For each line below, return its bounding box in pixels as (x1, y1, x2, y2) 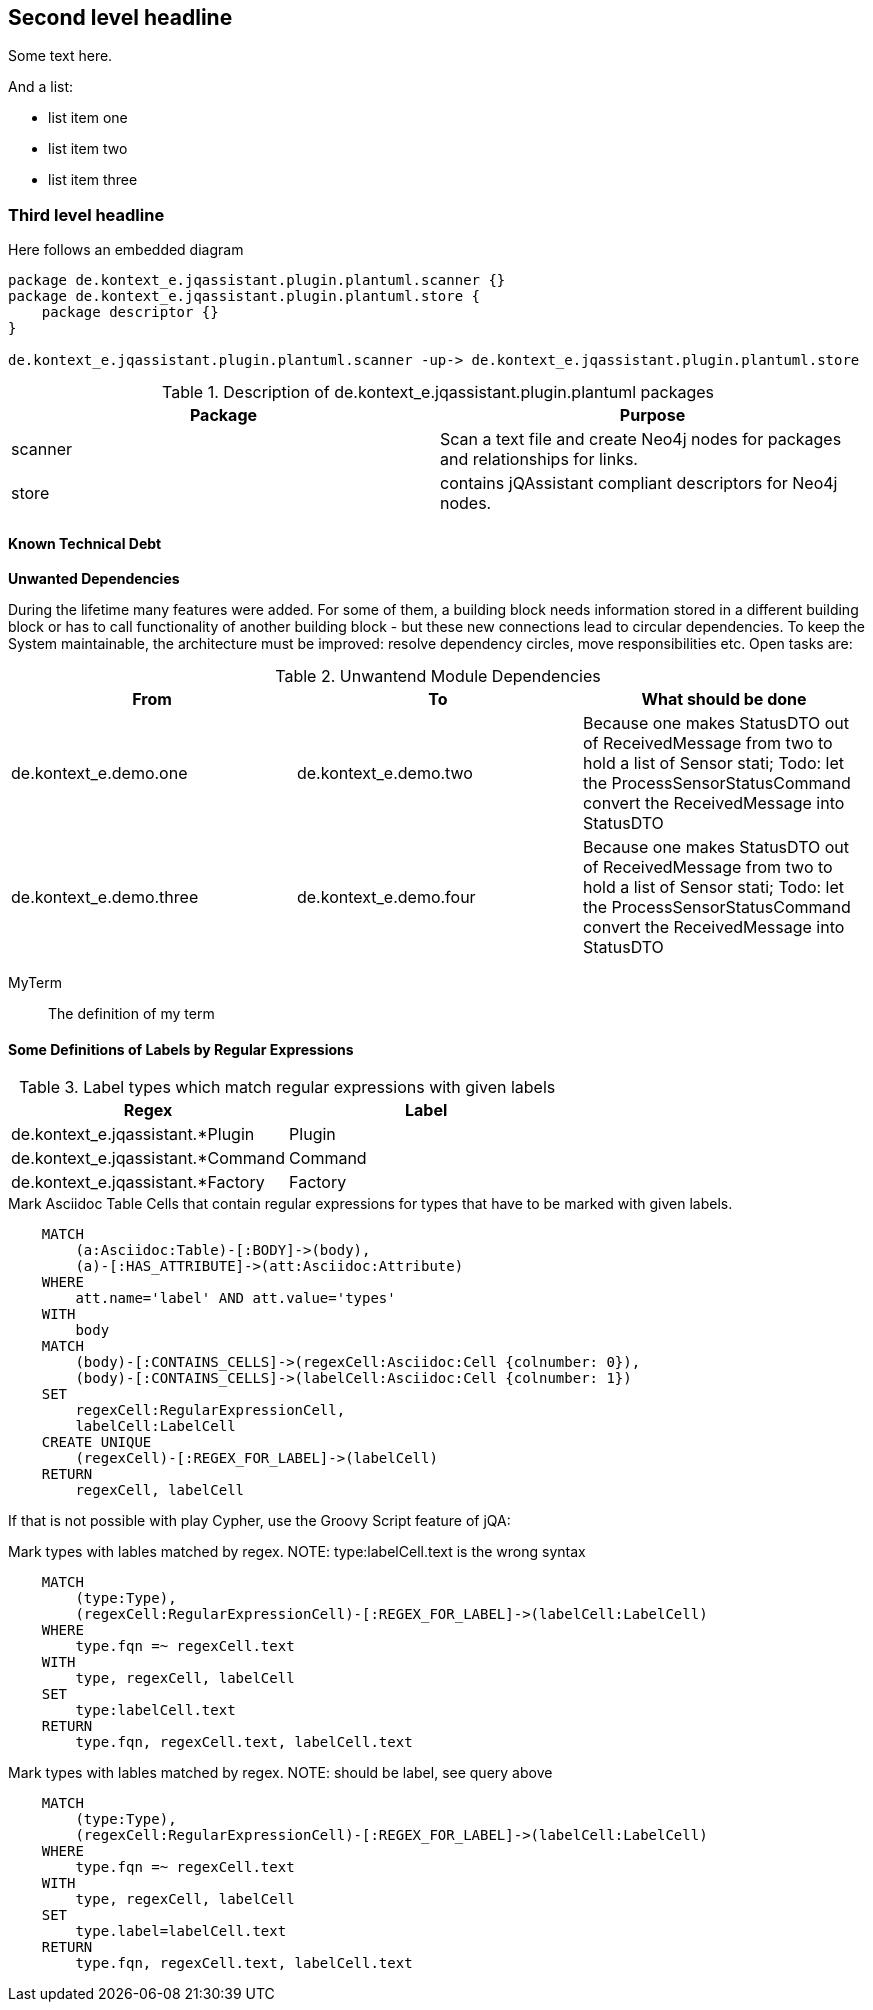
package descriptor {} (41, 304, 219, 321)
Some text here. (8, 47, 113, 65)
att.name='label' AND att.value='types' (75, 1289, 396, 1306)
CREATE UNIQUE (41, 1433, 152, 1450)
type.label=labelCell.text (75, 1922, 287, 1939)
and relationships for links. (440, 449, 638, 470)
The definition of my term (48, 1005, 215, 1023)
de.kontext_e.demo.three (11, 887, 199, 908)
